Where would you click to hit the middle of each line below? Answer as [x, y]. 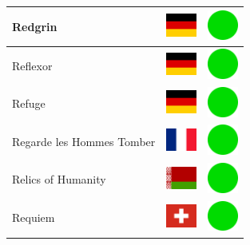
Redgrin [35, 26]
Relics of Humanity [59, 179]
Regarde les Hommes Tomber [84, 141]
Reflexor [32, 65]
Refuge [29, 103]
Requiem [34, 217]
